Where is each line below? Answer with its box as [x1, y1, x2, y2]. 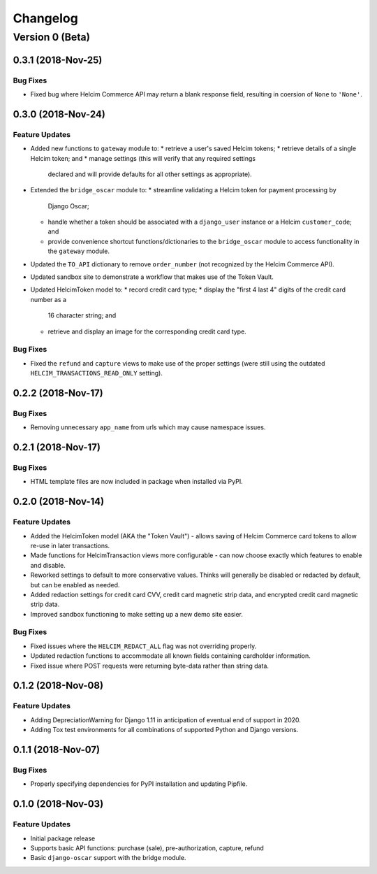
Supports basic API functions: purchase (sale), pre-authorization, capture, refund [30, 843, 265, 852]
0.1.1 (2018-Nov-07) [13, 744, 101, 755]
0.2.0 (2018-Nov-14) [13, 496, 105, 508]
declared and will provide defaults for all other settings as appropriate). [47, 170, 253, 178]
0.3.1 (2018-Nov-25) [13, 54, 103, 66]
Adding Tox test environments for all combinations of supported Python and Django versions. [30, 726, 299, 734]
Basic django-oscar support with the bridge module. [30, 854, 186, 862]
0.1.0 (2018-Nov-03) [13, 798, 104, 810]
